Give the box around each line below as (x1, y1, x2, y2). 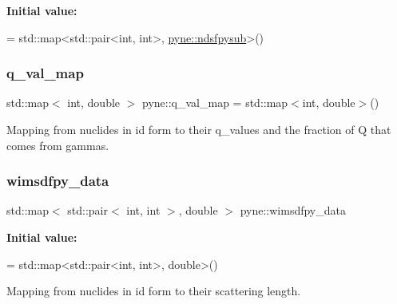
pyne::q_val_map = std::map (142, 94, 288, 111)
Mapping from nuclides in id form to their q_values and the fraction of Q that (6, 121, 391, 137)
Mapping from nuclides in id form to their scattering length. (6, 282, 301, 299)
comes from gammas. (6, 136, 109, 153)
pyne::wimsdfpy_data (240, 202, 346, 219)
